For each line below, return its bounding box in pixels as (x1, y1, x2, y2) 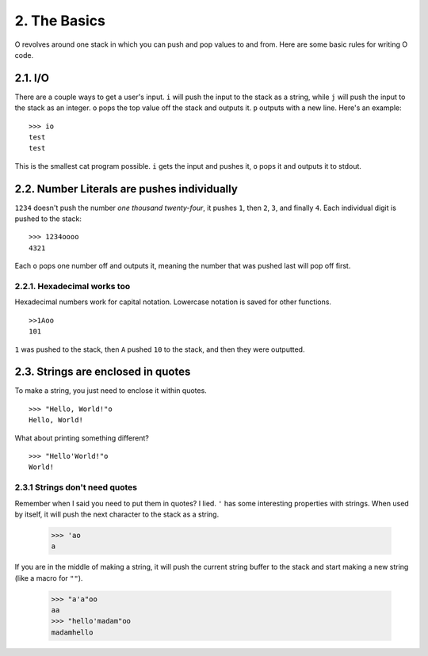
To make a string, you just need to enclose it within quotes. (14, 386, 208, 395)
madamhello (51, 627, 94, 637)
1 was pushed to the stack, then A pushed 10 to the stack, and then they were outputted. (14, 345, 305, 354)
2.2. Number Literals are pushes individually (14, 182, 238, 196)
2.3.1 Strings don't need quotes (14, 482, 138, 493)
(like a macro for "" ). (14, 573, 83, 582)
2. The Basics (14, 12, 106, 29)
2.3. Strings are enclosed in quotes (14, 365, 191, 379)
